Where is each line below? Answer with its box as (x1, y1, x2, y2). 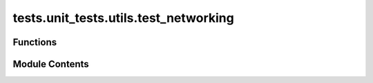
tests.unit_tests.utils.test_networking (12, 10, 234, 25)
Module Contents (12, 58, 89, 70)
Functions (12, 36, 57, 48)
